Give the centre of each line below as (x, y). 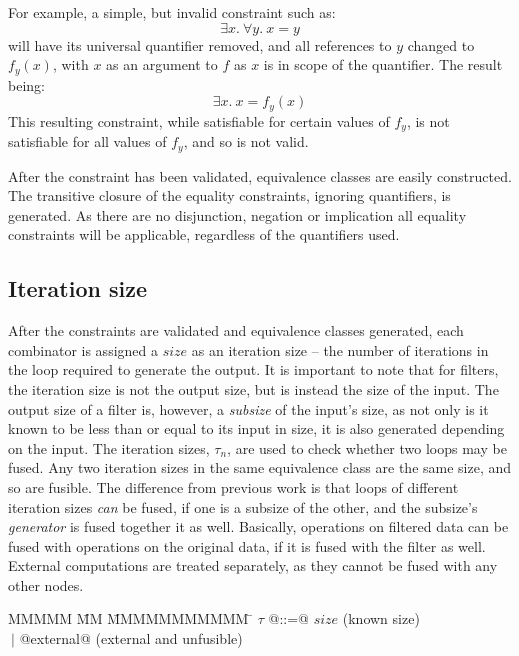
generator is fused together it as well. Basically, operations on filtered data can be (258, 526)
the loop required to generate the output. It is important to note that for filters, (253, 369)
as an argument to (162, 64)
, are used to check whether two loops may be (367, 447)
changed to (441, 44)
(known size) (381, 618)
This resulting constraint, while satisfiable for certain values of (199, 120)
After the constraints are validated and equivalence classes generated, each (236, 330)
